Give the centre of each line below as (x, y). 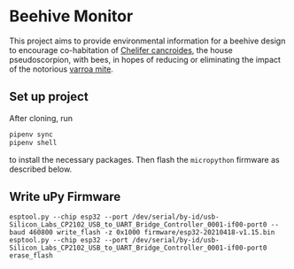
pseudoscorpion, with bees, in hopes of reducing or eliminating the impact (145, 59)
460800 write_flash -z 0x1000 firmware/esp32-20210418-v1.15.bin (152, 233)
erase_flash (31, 256)
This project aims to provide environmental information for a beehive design (147, 41)
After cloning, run (41, 118)
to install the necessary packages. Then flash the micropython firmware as (145, 159)
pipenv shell (33, 142)
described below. (41, 169)
